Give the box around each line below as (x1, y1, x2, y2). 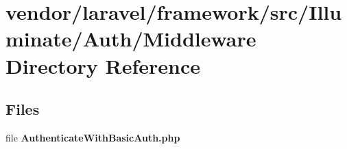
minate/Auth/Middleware (5, 25, 256, 53)
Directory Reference (5, 51, 201, 79)
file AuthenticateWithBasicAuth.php (5, 130, 180, 144)
